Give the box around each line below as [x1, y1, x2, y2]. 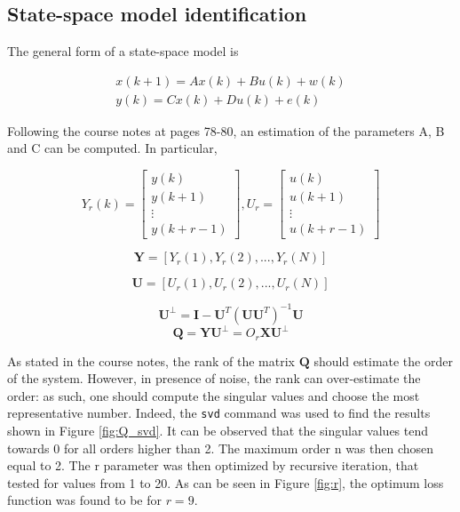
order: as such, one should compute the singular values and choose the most [7, 386, 420, 404]
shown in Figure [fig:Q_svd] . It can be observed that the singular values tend [7, 421, 429, 440]
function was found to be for [7, 491, 162, 509]
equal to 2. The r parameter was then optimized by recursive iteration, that [7, 456, 419, 475]
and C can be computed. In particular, [7, 139, 218, 157]
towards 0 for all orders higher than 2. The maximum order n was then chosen [7, 438, 434, 457]
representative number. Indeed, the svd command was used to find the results [7, 404, 431, 422]
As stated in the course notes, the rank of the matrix [7, 351, 295, 370]
